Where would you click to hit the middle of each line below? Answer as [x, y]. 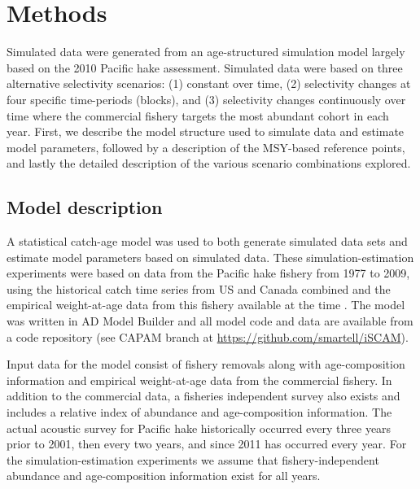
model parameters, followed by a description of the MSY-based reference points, [206, 147]
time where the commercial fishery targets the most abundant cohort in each [198, 115]
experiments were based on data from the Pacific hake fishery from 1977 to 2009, [208, 273]
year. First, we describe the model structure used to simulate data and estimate [206, 131]
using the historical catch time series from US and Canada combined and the [199, 288]
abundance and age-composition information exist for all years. [164, 476]
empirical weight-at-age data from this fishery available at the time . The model [206, 305]
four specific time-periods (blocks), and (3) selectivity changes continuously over [206, 99]
